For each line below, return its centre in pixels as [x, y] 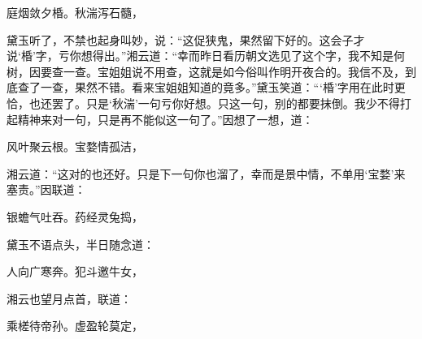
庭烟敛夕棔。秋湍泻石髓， [75, 12]
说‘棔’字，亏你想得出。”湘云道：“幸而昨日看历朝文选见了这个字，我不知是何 [206, 56]
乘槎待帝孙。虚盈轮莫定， [75, 326]
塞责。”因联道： [46, 189]
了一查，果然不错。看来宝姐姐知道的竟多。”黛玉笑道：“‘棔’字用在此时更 [217, 87]
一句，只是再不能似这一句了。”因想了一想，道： [188, 119]
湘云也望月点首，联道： [69, 298]
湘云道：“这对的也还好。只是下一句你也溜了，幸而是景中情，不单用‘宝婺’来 [206, 173]
